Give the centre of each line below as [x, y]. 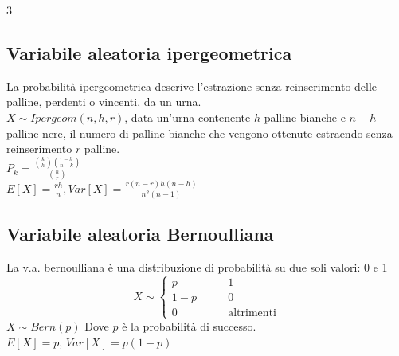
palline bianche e [305, 117]
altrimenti [252, 313]
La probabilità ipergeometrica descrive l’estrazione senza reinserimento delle [192, 86]
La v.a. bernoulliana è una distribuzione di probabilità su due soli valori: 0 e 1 [197, 267]
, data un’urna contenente [188, 117]
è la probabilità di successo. [189, 326]
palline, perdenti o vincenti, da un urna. [104, 102]
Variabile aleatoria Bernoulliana [140, 234]
